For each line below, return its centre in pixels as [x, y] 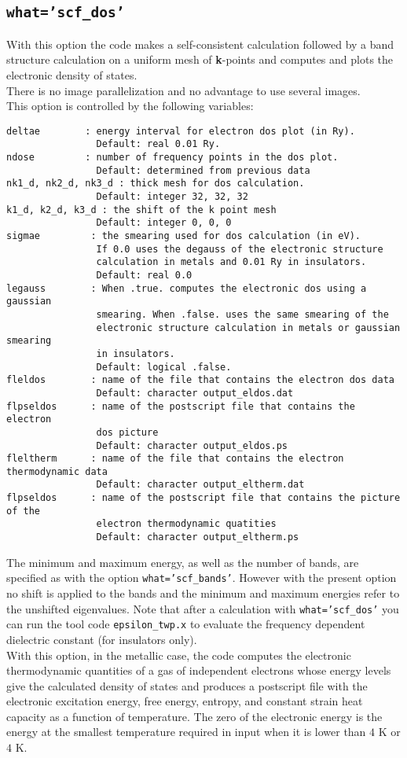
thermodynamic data [57, 471]
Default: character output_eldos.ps [192, 445]
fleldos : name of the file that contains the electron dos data [200, 380]
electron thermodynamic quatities [186, 524]
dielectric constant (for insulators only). [102, 639]
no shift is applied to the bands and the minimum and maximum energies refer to [203, 593]
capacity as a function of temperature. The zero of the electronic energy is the [194, 716]
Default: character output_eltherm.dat [200, 485]
